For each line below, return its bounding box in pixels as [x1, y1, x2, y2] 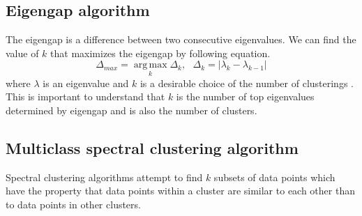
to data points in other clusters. [6, 196, 141, 211]
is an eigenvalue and [43, 75, 129, 90]
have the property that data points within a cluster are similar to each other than [6, 183, 355, 198]
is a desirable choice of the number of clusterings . [139, 75, 354, 90]
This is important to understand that [6, 89, 165, 104]
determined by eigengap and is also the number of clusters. [6, 102, 257, 117]
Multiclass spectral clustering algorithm [6, 137, 299, 158]
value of [6, 45, 39, 60]
